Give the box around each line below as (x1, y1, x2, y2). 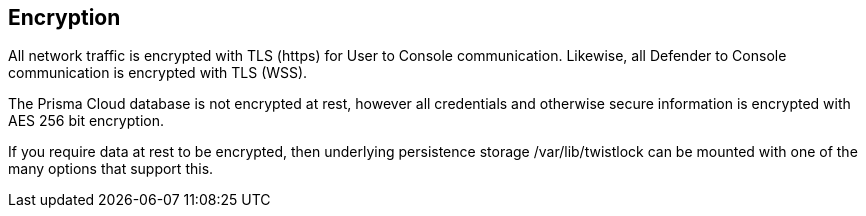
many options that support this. (8, 160, 214, 178)
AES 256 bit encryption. (8, 112, 164, 130)
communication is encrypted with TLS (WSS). (8, 64, 308, 82)
